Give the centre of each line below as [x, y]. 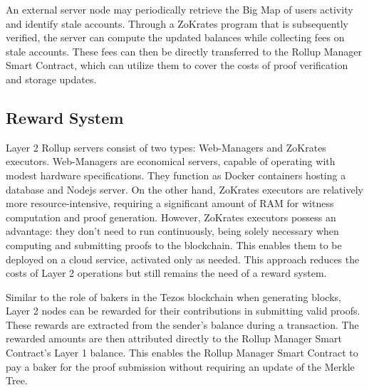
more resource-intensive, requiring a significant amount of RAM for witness [170, 203]
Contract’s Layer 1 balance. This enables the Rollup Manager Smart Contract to [182, 353]
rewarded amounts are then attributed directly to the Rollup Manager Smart [174, 338]
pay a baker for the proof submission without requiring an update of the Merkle [180, 366]
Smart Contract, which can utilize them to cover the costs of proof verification [177, 65]
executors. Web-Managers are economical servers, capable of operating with [171, 161]
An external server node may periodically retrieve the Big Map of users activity [180, 9]
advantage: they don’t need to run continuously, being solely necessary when [172, 231]
